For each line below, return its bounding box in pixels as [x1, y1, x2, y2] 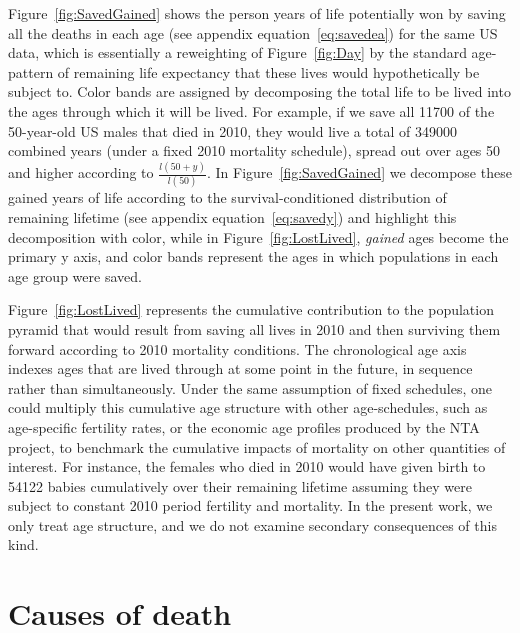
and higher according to [8, 162, 154, 183]
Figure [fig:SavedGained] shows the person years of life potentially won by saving [8, 3, 506, 23]
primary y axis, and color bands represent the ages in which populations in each [8, 246, 499, 267]
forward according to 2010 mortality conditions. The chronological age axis [8, 338, 467, 359]
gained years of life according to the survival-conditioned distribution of [8, 187, 447, 208]
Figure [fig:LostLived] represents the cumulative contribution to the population [8, 299, 494, 320]
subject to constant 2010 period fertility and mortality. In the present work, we [8, 495, 493, 516]
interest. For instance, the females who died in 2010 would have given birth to [8, 456, 486, 477]
